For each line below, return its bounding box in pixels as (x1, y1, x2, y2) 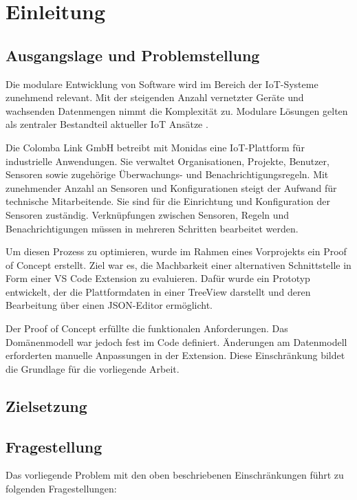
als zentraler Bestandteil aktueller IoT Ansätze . (6, 117, 208, 131)
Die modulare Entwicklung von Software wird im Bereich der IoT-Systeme (6, 76, 318, 91)
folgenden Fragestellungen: (6, 481, 117, 496)
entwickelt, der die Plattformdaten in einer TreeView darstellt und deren (6, 284, 311, 298)
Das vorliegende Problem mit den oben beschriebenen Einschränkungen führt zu (6, 468, 344, 482)
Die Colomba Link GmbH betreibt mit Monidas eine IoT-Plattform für (6, 140, 305, 154)
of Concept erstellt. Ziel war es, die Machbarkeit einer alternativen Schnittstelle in (6, 257, 351, 272)
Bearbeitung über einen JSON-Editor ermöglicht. (6, 298, 213, 312)
